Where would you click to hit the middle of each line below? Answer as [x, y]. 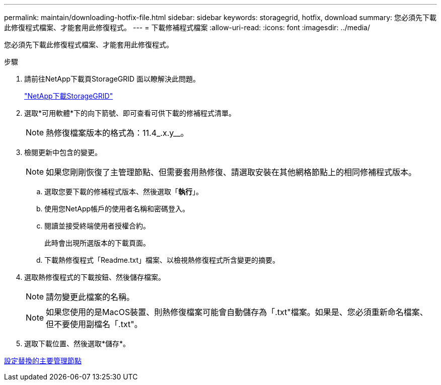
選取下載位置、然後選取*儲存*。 [77, 343]
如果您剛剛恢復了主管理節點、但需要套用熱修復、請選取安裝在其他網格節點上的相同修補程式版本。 [231, 172]
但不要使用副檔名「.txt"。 [94, 324]
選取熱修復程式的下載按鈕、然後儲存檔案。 [95, 277]
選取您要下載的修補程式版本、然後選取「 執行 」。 [124, 191]
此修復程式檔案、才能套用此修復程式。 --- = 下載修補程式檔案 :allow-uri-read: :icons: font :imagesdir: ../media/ [187, 27]
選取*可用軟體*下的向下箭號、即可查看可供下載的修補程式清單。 [130, 113]
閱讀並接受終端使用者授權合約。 [97, 226]
